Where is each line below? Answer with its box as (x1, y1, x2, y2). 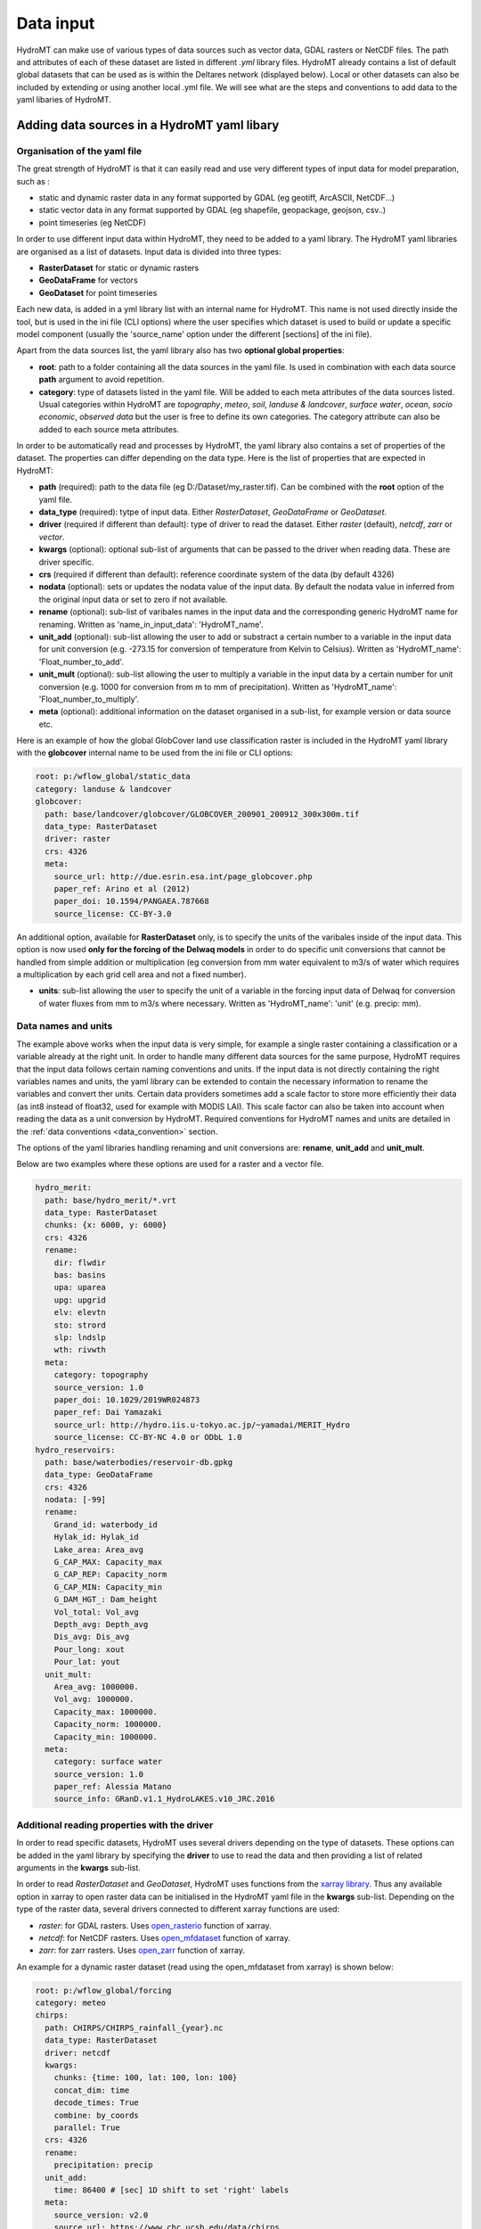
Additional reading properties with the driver (16, 1819, 214, 1831)
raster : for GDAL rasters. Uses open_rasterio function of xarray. (38, 1920, 272, 1930)
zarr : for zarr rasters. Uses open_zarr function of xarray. (38, 1945, 245, 1956)
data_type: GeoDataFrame (45, 1469, 153, 1480)
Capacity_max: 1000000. (53, 1707, 158, 1716)
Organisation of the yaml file (16, 144, 143, 157)
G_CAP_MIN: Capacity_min (53, 1582, 163, 1592)
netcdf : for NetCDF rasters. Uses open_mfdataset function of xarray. (38, 1932, 291, 1943)
